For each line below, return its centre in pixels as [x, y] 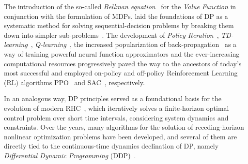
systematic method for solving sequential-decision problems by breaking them [119, 25]
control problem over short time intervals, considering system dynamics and [116, 117]
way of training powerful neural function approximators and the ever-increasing [122, 53]
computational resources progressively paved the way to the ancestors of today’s [123, 63]
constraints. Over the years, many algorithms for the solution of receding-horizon [124, 127]
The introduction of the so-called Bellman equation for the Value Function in [120, 6]
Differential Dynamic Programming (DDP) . [70, 155]
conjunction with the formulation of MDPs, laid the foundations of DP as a [116, 16]
